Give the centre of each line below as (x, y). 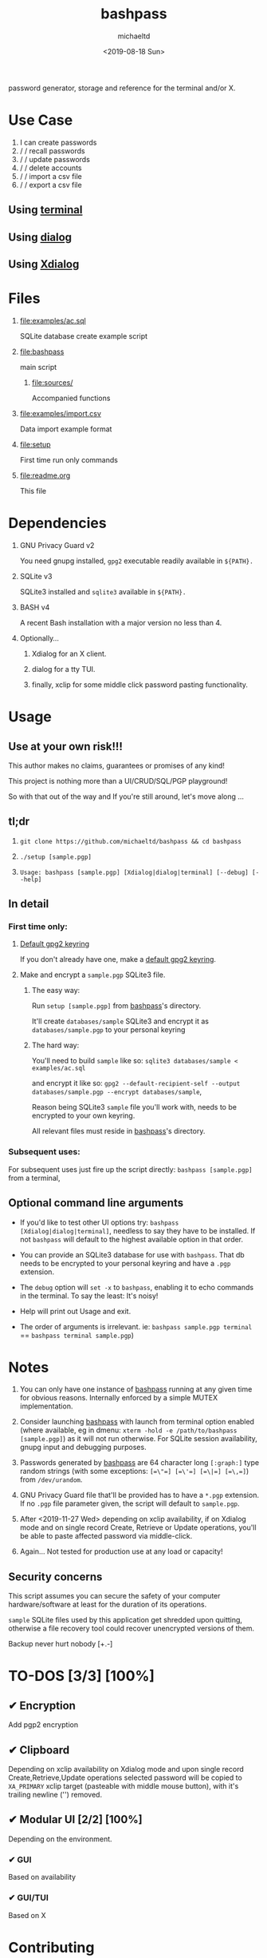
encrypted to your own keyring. (83, 1116)
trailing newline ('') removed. (55, 1795)
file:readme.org (45, 475)
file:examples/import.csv (61, 413)
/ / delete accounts (51, 168)
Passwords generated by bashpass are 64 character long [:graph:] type (139, 1463)
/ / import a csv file (51, 176)
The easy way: (56, 991)
